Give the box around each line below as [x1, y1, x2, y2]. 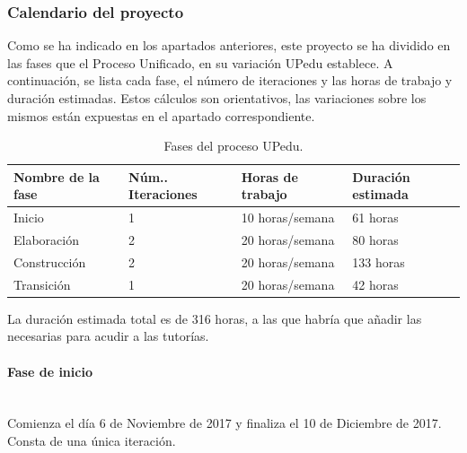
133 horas [352, 252, 405, 271]
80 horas [352, 231, 399, 249]
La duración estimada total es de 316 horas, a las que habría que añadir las [7, 309, 422, 327]
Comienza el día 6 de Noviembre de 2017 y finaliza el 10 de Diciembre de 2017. [7, 414, 442, 432]
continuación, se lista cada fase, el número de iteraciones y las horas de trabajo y [7, 71, 453, 90]
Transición [13, 274, 71, 293]
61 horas [352, 208, 399, 227]
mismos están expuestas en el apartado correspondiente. [7, 106, 315, 125]
